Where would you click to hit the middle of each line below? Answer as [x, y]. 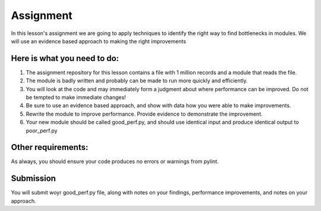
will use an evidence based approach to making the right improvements [99, 41]
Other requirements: [50, 147]
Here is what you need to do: [65, 58]
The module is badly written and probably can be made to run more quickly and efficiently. [137, 81]
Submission [34, 179]
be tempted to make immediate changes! [76, 97]
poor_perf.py [42, 130]
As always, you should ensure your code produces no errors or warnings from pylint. [115, 162]
